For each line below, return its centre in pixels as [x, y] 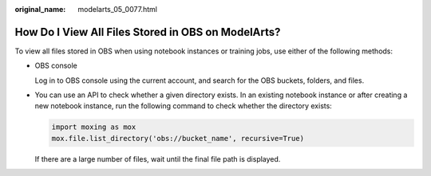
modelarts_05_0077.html [117, 9]
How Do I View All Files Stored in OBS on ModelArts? [148, 32]
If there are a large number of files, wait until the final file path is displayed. [158, 158]
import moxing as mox [94, 127]
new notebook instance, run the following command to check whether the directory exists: [184, 106]
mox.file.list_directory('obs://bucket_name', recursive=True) [178, 138]
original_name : [40, 9]
